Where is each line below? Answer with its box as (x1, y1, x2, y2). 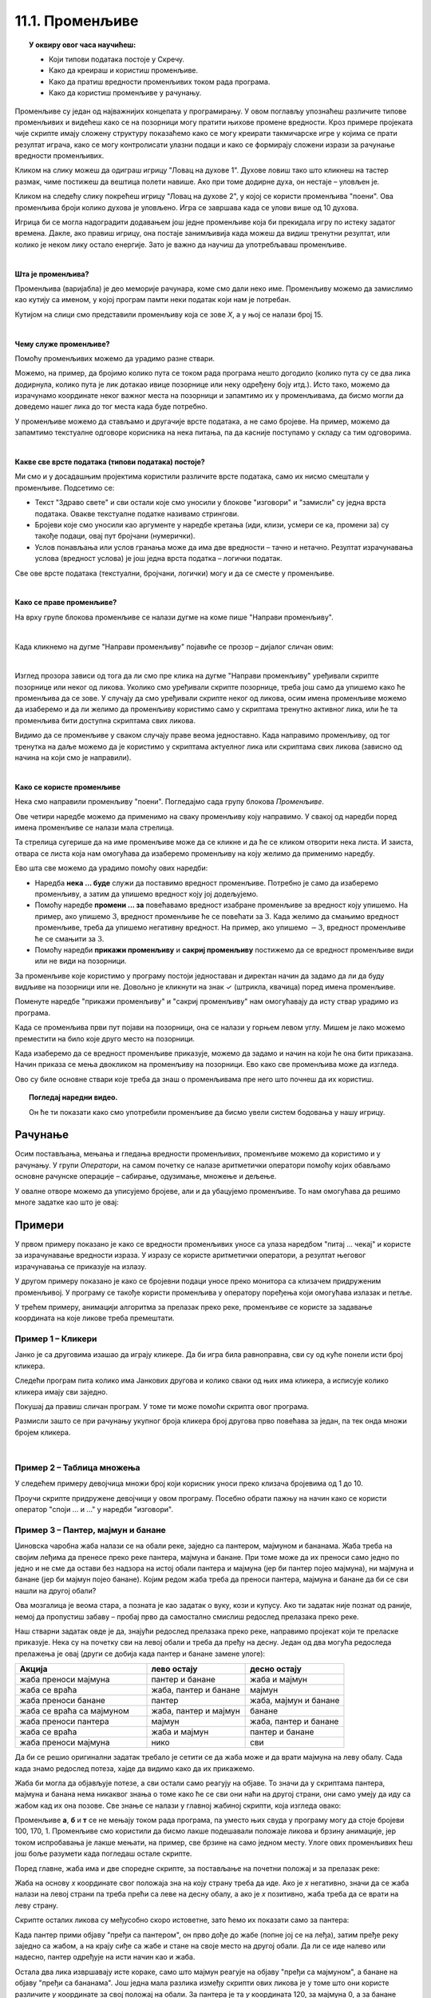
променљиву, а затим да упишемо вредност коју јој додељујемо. (34, 889, 259, 898)
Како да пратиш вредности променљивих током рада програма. (49, 77, 271, 86)
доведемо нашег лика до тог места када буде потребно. (14, 402, 208, 412)
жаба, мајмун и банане (250, 1695, 340, 1706)
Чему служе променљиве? (14, 339, 111, 348)
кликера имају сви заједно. (14, 1387, 108, 1396)
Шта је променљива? (14, 269, 89, 279)
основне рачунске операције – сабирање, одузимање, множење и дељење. (14, 1172, 277, 1181)
